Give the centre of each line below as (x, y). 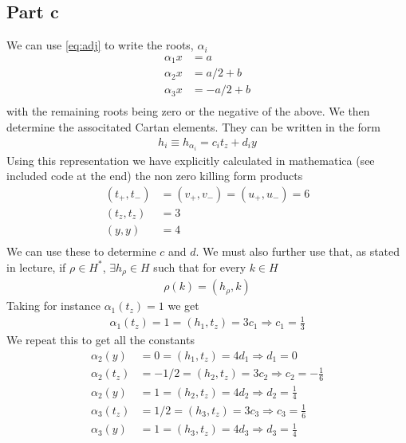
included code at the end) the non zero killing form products (155, 176)
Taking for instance (53, 306)
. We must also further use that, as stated (298, 251)
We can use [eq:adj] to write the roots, (100, 45)
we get (183, 306)
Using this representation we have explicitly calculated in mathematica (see (191, 160)
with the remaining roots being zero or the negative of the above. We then (188, 111)
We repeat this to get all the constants (101, 340)
